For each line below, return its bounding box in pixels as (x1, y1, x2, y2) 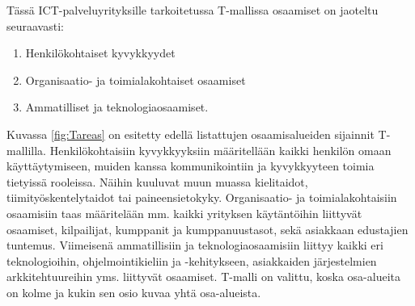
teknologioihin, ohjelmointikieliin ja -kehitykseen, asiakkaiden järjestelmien (6, 252, 377, 269)
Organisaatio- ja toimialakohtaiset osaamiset (25, 71, 246, 88)
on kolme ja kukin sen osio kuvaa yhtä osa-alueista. (6, 283, 261, 300)
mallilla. (6, 141, 47, 158)
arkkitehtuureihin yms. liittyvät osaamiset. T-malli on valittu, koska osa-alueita (6, 268, 400, 285)
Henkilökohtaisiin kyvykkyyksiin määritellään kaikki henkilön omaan (49, 141, 392, 158)
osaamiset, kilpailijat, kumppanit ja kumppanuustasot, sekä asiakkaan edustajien (6, 220, 409, 237)
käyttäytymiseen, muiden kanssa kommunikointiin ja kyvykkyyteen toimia (6, 157, 375, 174)
